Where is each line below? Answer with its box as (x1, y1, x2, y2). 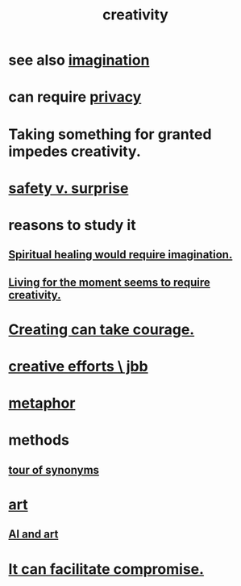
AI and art (8, 527, 59, 542)
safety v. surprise (8, 179, 129, 197)
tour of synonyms (8, 463, 99, 477)
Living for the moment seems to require (8, 275, 211, 289)
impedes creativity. (8, 142, 141, 161)
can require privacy (8, 88, 142, 107)
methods (8, 431, 70, 450)
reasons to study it (8, 216, 136, 234)
